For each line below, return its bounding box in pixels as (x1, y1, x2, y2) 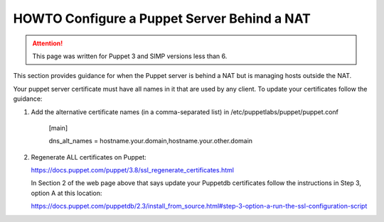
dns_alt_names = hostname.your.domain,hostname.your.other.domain (48, 137, 252, 145)
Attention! (32, 39, 63, 48)
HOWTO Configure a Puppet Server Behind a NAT (13, 11, 311, 26)
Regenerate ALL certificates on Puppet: (31, 152, 147, 161)
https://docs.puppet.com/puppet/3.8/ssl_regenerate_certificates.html (31, 166, 235, 174)
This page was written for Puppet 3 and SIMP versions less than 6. (32, 52, 228, 60)
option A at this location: (31, 189, 102, 197)
